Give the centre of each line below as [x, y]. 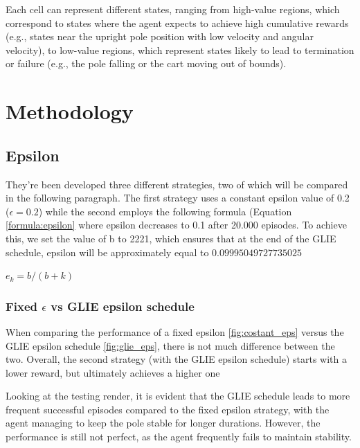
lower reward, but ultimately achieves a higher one [113, 372]
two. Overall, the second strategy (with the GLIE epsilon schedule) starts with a [176, 359]
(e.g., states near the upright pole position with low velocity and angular [160, 36]
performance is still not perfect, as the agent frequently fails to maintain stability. [179, 437]
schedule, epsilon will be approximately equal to [107, 252]
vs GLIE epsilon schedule [123, 306]
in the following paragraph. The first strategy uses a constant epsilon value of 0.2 [178, 198]
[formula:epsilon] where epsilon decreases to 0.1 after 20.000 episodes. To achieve [176, 225]
